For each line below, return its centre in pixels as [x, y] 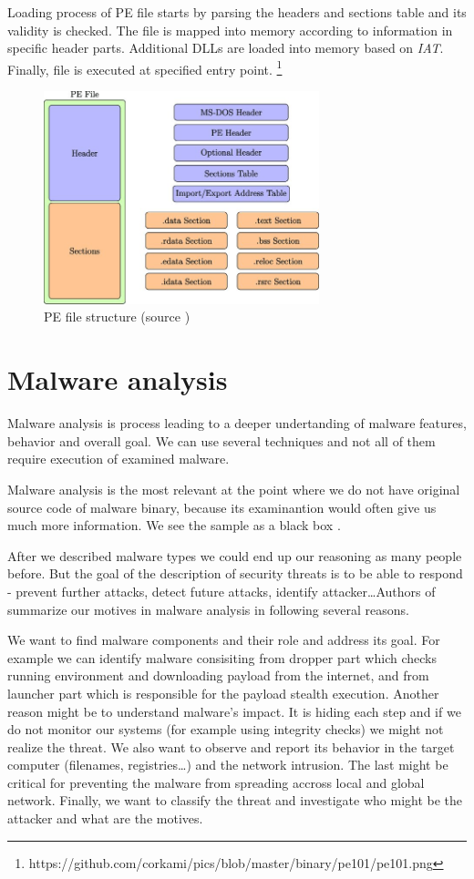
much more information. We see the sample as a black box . [174, 525]
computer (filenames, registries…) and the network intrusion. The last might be [228, 765]
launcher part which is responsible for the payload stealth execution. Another [223, 693]
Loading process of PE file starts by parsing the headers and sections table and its [237, 12]
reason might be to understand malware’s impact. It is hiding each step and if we [234, 711]
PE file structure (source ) [117, 317]
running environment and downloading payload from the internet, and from [218, 675]
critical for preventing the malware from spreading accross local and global [216, 782]
